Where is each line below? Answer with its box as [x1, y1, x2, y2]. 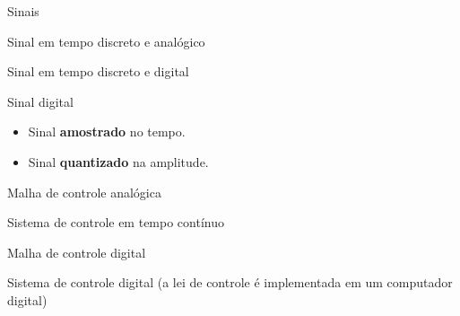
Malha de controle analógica [7, 182, 161, 201]
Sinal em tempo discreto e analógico [7, 31, 205, 50]
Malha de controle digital [7, 242, 146, 261]
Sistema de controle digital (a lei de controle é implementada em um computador [7, 273, 453, 292]
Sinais [7, 2, 39, 20]
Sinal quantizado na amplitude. [28, 152, 209, 171]
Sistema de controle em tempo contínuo [7, 213, 224, 232]
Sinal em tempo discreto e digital [7, 62, 189, 81]
